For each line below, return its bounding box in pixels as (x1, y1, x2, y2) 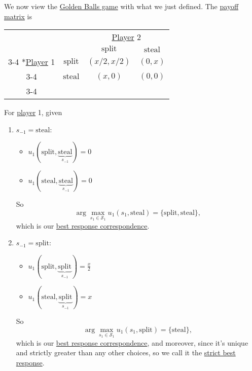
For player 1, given (4, 107, 62, 118)
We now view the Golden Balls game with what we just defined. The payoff (4, 1, 239, 11)
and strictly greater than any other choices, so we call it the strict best (16, 347, 236, 358)
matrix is (4, 11, 32, 21)
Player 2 (112, 31, 141, 43)
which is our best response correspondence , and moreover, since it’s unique (16, 337, 248, 348)
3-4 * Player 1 (8, 56, 55, 68)
